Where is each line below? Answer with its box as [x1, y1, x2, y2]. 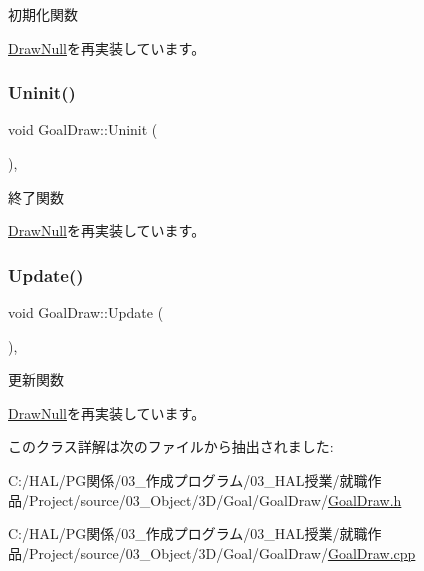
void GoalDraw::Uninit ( [8, 119, 158, 140]
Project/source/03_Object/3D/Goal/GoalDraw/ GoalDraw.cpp [28, 542, 416, 563]
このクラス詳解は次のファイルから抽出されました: [8, 436, 334, 457]
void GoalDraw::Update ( [8, 302, 164, 322]
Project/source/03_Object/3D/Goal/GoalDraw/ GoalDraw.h [28, 489, 402, 510]
